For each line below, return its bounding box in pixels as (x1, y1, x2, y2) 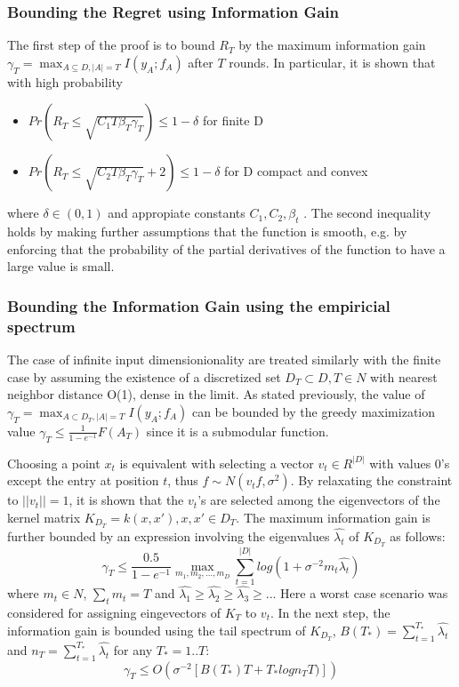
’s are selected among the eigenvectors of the (197, 491, 440, 509)
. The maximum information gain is (236, 507, 431, 526)
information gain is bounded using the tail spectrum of (7, 620, 306, 639)
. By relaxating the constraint (290, 471, 453, 490)
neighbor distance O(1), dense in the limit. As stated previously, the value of (7, 385, 425, 403)
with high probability (7, 72, 123, 91)
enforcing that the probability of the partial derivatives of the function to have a (7, 239, 446, 258)
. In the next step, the (270, 603, 391, 621)
